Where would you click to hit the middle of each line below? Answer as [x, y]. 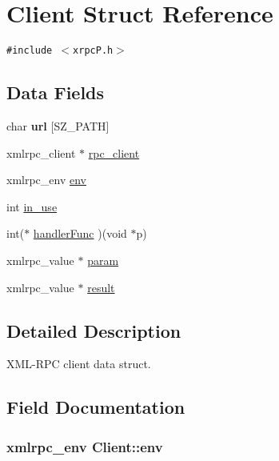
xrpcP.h [93, 51]
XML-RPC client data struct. [79, 364]
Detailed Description [94, 330]
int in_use [32, 206]
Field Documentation [96, 407]
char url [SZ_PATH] [58, 125]
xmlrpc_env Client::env [85, 446]
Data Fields [56, 92]
